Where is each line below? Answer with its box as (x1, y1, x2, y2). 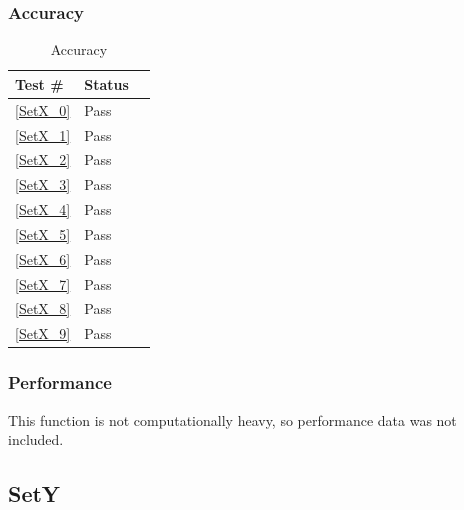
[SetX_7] (15, 273, 71, 294)
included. (8, 429, 64, 450)
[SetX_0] (15, 99, 71, 120)
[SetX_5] (15, 223, 71, 244)
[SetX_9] (15, 323, 71, 344)
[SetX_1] (15, 124, 71, 145)
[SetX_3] (15, 174, 71, 195)
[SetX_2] (15, 149, 71, 170)
